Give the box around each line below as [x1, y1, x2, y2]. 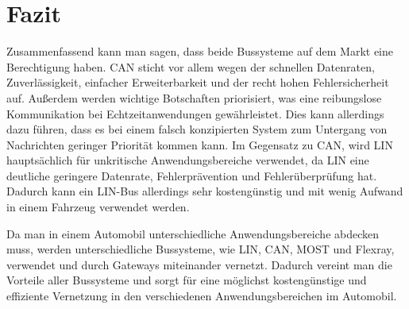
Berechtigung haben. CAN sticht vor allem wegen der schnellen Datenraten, [6, 58, 375, 75]
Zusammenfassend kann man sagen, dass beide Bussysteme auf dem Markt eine [6, 43, 393, 60]
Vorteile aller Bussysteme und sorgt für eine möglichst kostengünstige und [6, 272, 367, 288]
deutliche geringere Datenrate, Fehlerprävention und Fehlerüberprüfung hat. [6, 167, 377, 183]
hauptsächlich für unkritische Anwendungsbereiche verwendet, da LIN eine [6, 152, 369, 168]
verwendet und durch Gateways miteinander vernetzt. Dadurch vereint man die [6, 256, 392, 272]
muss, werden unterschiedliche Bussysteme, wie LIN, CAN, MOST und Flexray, [6, 241, 395, 257]
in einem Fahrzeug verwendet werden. [6, 199, 190, 215]
